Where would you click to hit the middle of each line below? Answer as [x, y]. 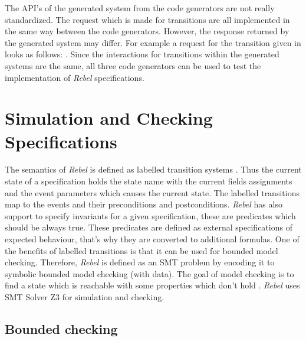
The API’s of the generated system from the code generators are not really [140, 8]
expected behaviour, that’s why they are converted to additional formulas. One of [152, 239]
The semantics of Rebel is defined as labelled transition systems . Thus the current [153, 169]
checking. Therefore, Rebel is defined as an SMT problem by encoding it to [140, 262]
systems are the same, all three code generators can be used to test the [133, 65]
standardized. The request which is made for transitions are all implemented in [147, 19]
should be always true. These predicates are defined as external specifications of [149, 227]
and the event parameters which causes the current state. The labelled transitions [152, 192]
